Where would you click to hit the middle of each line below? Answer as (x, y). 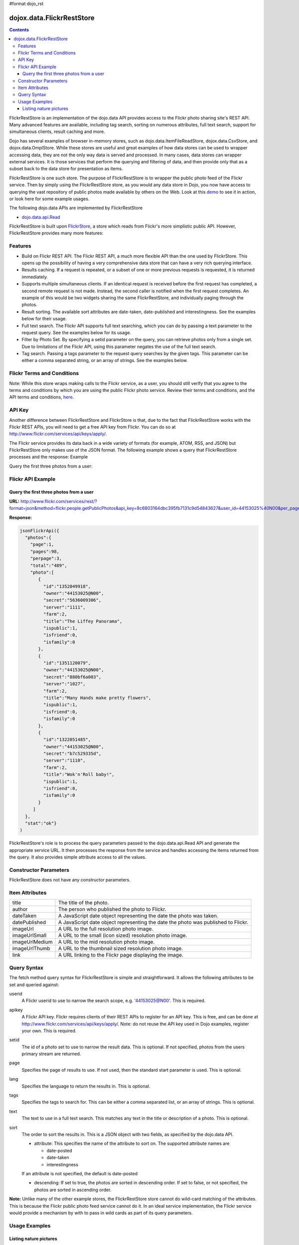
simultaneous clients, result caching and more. (57, 131)
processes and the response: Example (49, 457)
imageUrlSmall (29, 935)
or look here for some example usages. (49, 199)
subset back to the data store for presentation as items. (66, 169)
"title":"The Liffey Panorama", (83, 621)
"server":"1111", (64, 607)
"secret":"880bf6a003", (72, 677)
